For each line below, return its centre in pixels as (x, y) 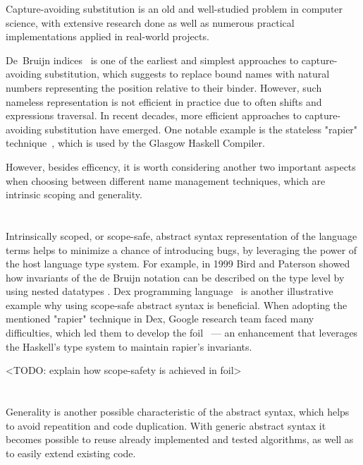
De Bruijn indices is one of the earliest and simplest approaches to (152, 60)
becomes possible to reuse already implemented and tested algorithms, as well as (180, 439)
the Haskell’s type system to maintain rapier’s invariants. (129, 346)
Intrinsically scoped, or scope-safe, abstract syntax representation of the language (181, 235)
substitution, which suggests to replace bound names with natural (187, 74)
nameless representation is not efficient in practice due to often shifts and (164, 101)
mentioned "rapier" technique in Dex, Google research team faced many (160, 319)
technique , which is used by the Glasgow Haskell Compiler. (135, 143)
